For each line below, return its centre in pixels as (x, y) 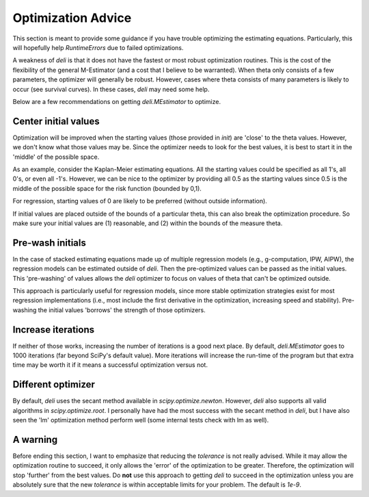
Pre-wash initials (50, 243)
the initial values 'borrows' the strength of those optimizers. (122, 310)
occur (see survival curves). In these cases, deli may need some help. (111, 89)
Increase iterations (54, 330)
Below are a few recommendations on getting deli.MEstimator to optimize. (117, 101)
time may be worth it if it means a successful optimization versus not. (110, 365)
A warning (35, 439)
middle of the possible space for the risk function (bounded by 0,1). (107, 188)
